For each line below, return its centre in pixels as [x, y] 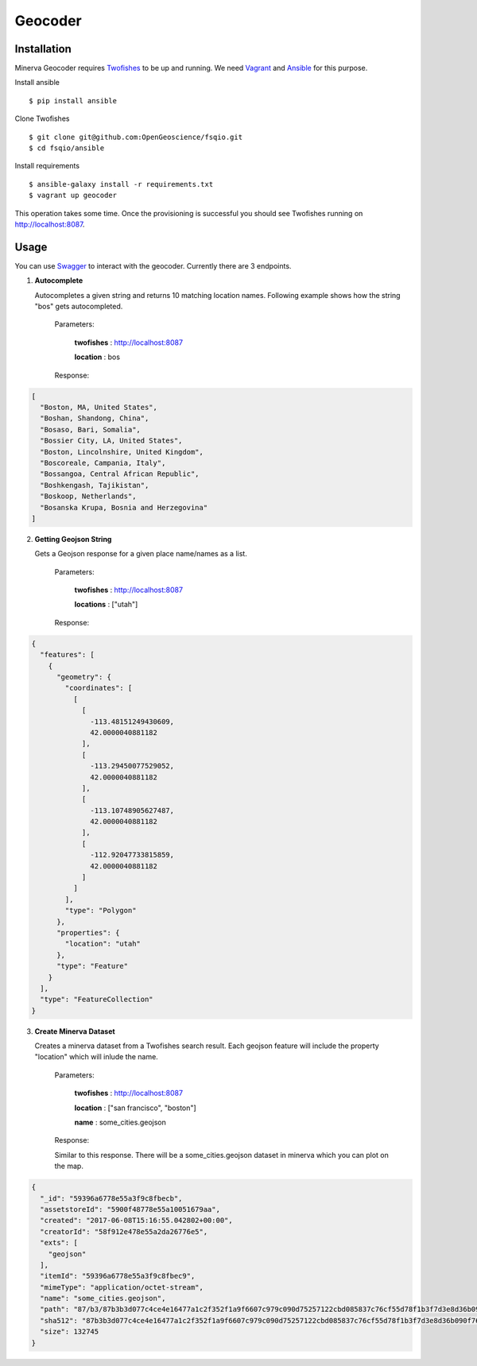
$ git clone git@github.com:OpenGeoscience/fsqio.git [136, 137]
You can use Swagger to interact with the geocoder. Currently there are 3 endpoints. [153, 265]
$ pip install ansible [73, 101]
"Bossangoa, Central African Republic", [120, 474]
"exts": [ [59, 1243]
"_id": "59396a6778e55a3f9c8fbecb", [111, 1198]
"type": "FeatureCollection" [97, 1000]
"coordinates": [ [99, 688]
